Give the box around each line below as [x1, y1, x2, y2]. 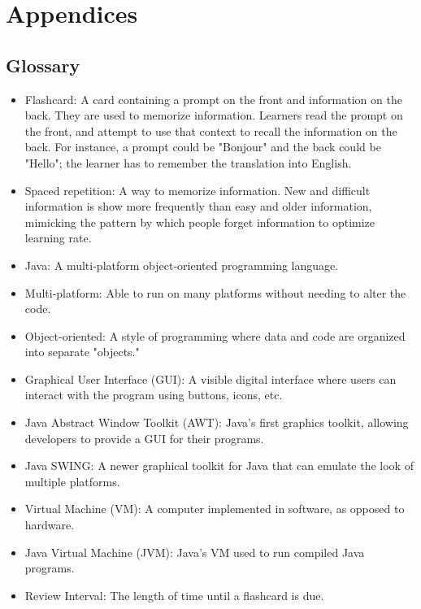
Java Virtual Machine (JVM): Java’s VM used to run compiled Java [24, 543, 365, 560]
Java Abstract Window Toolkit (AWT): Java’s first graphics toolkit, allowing [24, 414, 409, 431]
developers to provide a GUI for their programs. [24, 429, 264, 446]
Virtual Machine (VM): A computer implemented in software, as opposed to [24, 500, 405, 517]
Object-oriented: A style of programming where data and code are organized [24, 327, 406, 344]
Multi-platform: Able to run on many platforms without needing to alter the [24, 284, 406, 301]
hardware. [24, 516, 75, 533]
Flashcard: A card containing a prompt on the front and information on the [24, 90, 402, 107]
